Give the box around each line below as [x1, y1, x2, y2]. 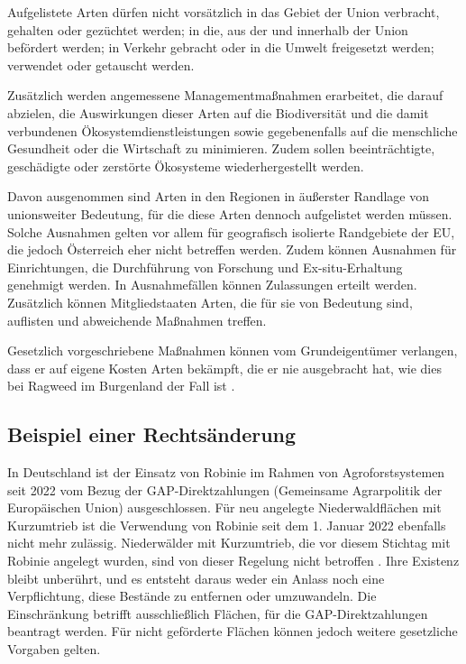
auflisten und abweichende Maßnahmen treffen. [7, 310, 267, 329]
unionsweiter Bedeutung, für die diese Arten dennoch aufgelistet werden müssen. [7, 204, 452, 223]
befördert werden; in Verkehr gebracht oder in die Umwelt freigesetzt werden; [7, 38, 434, 57]
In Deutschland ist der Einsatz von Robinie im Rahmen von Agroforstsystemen [7, 463, 445, 482]
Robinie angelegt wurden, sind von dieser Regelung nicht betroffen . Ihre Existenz [7, 551, 460, 570]
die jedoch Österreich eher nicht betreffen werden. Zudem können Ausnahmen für [7, 240, 457, 259]
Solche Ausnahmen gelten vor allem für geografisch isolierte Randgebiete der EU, [7, 222, 455, 241]
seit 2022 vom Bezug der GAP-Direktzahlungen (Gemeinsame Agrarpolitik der [7, 480, 443, 499]
